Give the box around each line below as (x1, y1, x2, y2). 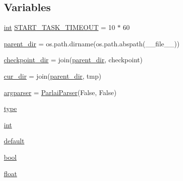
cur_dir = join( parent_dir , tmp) (4, 70, 101, 81)
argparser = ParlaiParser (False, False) (4, 87, 117, 97)
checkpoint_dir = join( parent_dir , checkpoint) (4, 55, 143, 65)
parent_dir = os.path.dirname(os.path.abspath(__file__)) (4, 38, 180, 48)
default (4, 136, 25, 146)
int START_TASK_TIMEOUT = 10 (4, 22, 115, 32)
